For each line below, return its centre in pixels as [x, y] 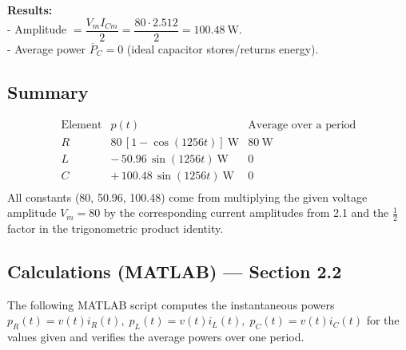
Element [82, 126]
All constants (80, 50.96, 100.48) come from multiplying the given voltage [187, 197]
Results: [30, 10]
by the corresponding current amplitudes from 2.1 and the [247, 212]
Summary [48, 91]
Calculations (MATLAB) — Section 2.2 [175, 271]
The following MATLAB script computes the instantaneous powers [171, 304]
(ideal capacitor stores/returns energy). [223, 48]
